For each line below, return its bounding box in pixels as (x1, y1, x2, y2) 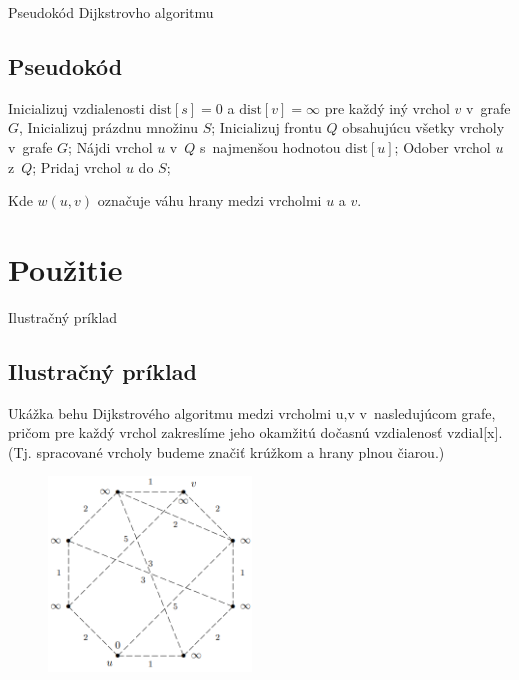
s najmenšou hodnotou (200, 136, 341, 157)
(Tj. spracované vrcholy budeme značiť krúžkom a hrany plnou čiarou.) (8, 441, 445, 462)
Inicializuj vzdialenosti (8, 97, 145, 118)
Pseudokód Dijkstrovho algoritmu (8, 2, 214, 22)
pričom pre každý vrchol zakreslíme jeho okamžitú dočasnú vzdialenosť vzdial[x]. (8, 422, 503, 443)
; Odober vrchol (394, 136, 491, 157)
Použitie (8, 248, 123, 289)
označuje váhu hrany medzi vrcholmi (97, 190, 322, 211)
